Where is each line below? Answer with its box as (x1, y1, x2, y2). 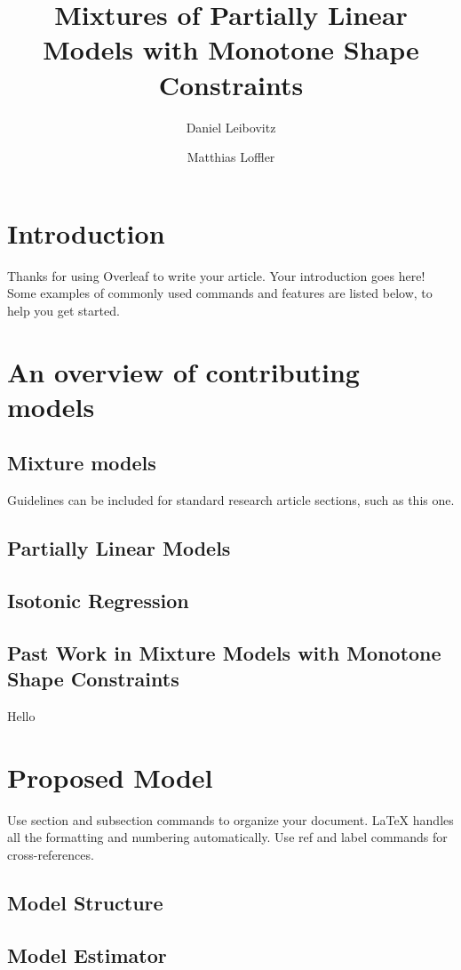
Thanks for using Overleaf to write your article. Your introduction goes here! (7, 266, 425, 285)
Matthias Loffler (187, 148, 275, 166)
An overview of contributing (7, 353, 360, 389)
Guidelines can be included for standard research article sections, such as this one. (7, 491, 455, 509)
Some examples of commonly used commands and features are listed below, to (7, 284, 433, 302)
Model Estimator (7, 941, 167, 968)
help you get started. (7, 301, 120, 319)
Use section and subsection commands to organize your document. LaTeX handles (7, 810, 454, 829)
